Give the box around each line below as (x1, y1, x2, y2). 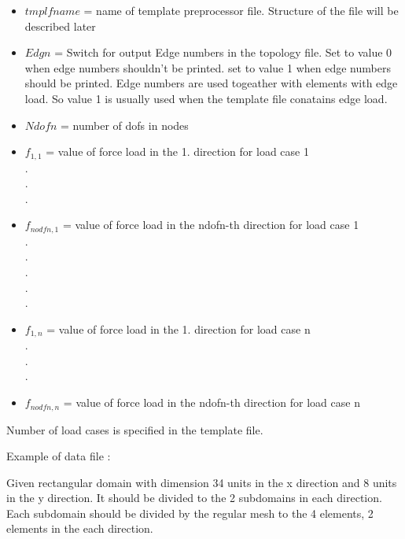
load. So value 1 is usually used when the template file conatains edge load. (24, 90, 388, 106)
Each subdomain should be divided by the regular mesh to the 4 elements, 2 (6, 504, 374, 521)
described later (24, 17, 96, 34)
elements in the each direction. (6, 520, 153, 537)
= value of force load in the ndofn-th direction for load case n (63, 394, 360, 411)
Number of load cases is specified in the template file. (6, 421, 263, 437)
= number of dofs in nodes (61, 116, 189, 133)
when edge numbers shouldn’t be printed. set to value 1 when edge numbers (24, 59, 391, 76)
